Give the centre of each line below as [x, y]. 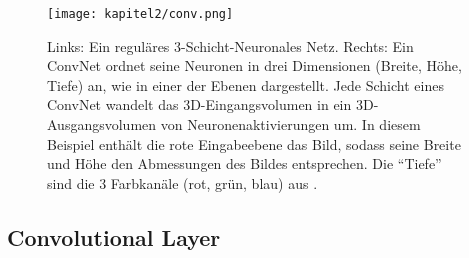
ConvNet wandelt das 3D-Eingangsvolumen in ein [199, 104]
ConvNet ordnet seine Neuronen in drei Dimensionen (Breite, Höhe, [254, 65]
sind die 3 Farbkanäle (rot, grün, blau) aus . [182, 182]
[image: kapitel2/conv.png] [140, 14]
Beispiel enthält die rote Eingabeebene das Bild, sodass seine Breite [254, 143]
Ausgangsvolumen [102, 124]
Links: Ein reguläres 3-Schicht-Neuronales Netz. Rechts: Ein [230, 45]
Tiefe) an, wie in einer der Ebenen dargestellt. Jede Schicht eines [245, 84]
